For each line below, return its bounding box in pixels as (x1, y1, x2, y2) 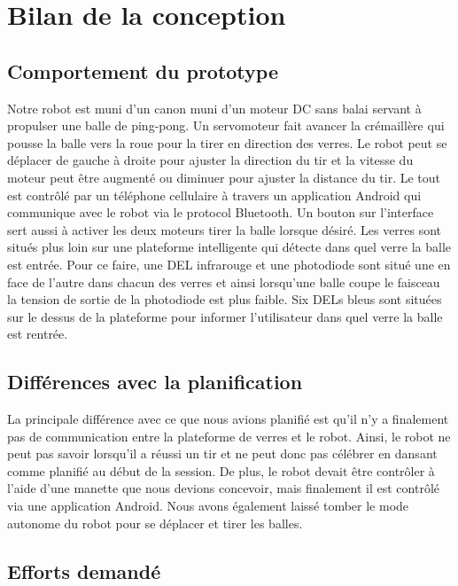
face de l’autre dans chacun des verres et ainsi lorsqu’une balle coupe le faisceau (7, 272, 440, 291)
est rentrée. (7, 324, 68, 343)
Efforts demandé (7, 557, 161, 584)
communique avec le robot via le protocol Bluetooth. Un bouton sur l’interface (7, 203, 434, 222)
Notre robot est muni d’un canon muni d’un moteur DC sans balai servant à (7, 98, 422, 117)
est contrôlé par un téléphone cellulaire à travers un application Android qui (7, 185, 422, 204)
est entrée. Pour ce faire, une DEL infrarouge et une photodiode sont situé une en (7, 254, 451, 273)
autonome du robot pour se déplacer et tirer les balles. (7, 513, 303, 532)
